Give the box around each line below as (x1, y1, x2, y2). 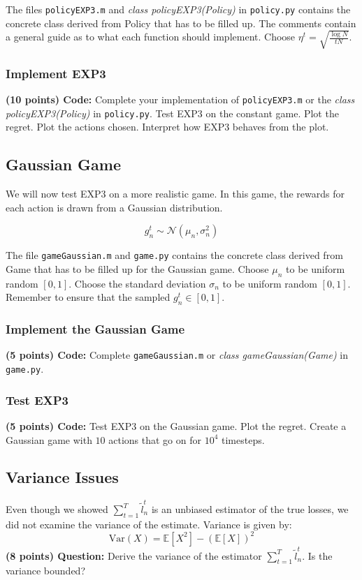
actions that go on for (108, 432, 201, 447)
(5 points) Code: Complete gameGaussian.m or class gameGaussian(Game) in (6, 348, 349, 362)
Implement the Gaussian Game (6, 320, 185, 338)
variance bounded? (6, 563, 86, 578)
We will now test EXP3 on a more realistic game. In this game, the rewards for (6, 186, 345, 201)
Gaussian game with (6, 432, 92, 447)
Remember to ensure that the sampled (6, 290, 171, 304)
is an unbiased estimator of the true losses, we (151, 502, 349, 516)
